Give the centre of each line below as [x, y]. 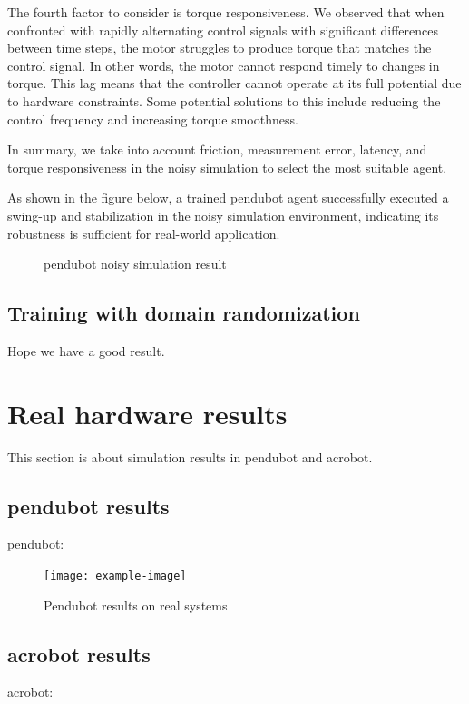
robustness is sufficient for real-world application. [144, 233]
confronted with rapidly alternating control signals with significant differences [223, 30]
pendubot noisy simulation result [135, 264]
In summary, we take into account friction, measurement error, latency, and [217, 149]
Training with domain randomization [184, 313]
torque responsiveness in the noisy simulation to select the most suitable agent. [227, 167]
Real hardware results [147, 413]
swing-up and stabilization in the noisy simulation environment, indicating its [223, 215]
